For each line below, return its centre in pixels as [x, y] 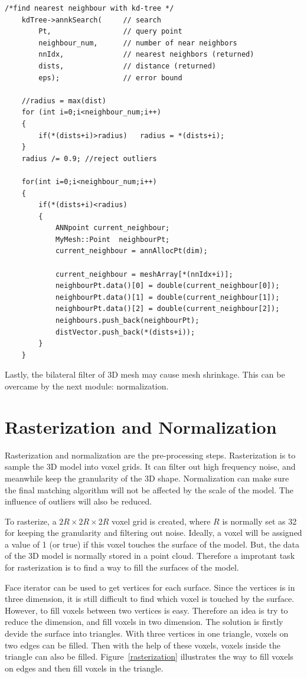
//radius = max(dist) [64, 101]
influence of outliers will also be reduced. [79, 501]
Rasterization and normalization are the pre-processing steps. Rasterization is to [150, 455]
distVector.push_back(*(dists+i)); [125, 332]
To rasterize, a [31, 521]
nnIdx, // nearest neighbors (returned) [146, 55]
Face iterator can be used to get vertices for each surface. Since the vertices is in [150, 587]
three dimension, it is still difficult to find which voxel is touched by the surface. [150, 599]
